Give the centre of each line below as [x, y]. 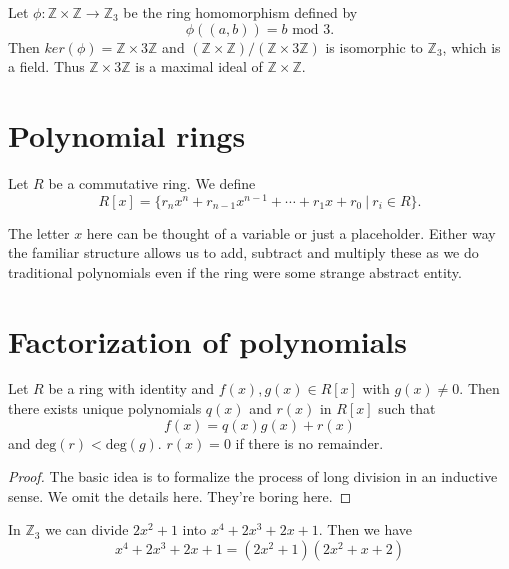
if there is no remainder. [309, 442]
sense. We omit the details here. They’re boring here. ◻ [180, 495]
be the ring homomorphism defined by [240, 12]
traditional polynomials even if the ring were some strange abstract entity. [235, 271]
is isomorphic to [374, 46]
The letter [39, 232]
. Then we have [365, 529]
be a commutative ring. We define [152, 182]
